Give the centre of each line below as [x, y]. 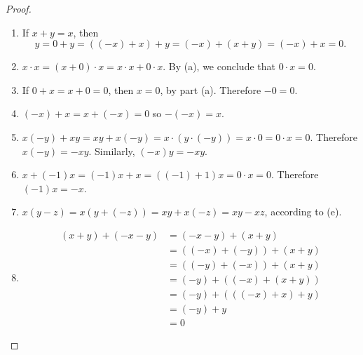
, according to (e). [303, 212]
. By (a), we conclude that [219, 66]
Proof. [19, 8]
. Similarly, [112, 150]
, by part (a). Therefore [211, 89]
